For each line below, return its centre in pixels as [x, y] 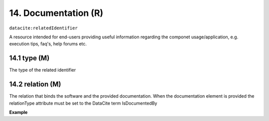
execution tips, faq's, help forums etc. [48, 44]
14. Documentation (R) [56, 13]
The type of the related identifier [43, 70]
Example [18, 112]
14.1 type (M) [29, 58]
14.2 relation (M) [35, 84]
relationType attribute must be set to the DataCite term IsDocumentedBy [83, 103]
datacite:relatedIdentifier [44, 28]
